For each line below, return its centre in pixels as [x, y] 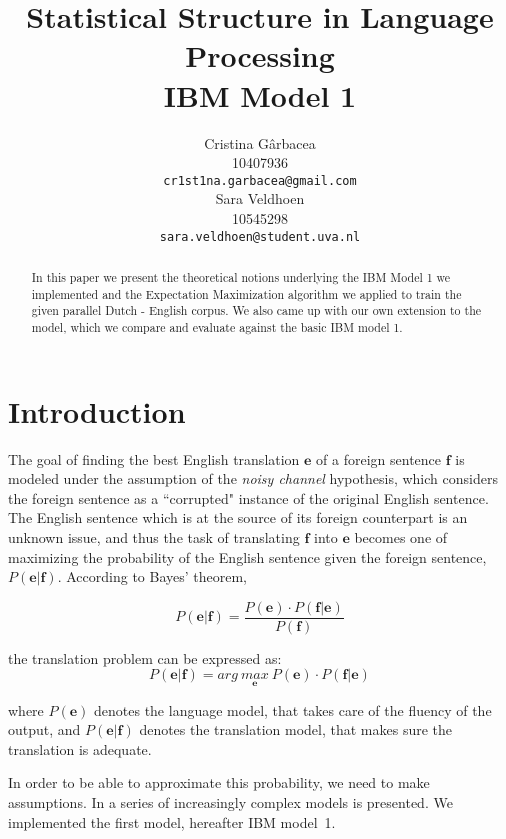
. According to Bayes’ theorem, [152, 576]
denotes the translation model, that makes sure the [296, 729]
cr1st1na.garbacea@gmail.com [260, 180]
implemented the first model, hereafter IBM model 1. [172, 821]
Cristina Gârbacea [260, 142]
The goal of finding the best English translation [154, 458]
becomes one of [401, 536]
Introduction [97, 410]
